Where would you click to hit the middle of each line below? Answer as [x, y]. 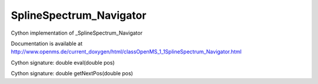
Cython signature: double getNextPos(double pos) [72, 73]
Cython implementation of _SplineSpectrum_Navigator [77, 33]
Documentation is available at [47, 43]
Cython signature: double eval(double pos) [63, 62]
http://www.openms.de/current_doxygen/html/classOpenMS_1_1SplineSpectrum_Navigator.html [126, 52]
